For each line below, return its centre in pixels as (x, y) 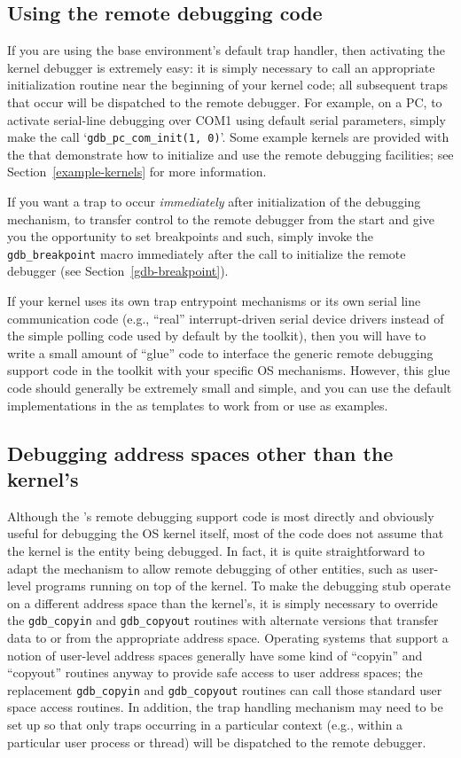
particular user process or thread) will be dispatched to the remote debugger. (217, 742)
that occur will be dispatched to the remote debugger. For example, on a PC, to (225, 102)
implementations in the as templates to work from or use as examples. (198, 405)
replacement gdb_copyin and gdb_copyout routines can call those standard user (225, 689)
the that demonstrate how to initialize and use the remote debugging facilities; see (230, 154)
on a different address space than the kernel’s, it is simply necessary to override (223, 602)
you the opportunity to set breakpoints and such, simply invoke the (191, 236)
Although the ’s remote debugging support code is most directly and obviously (221, 516)
